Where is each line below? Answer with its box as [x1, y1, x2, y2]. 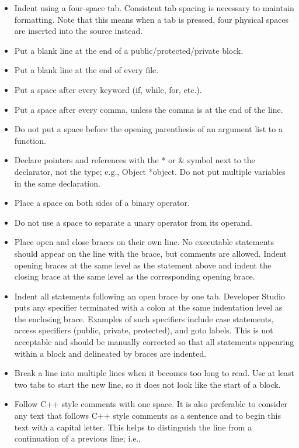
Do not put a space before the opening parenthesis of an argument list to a [14, 123, 283, 135]
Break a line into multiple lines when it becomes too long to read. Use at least [14, 367, 295, 379]
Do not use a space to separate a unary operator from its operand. [14, 216, 252, 228]
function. [14, 134, 46, 146]
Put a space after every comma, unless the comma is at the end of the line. [14, 103, 283, 115]
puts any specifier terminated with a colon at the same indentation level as [14, 301, 283, 313]
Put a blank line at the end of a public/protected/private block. [14, 44, 244, 56]
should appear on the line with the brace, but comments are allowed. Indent [14, 247, 287, 259]
